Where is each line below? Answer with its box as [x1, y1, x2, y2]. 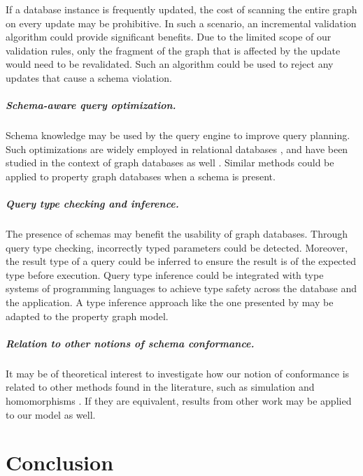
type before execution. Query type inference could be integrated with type [6, 267, 324, 282]
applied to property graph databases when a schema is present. [6, 168, 276, 183]
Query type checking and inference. [6, 196, 179, 211]
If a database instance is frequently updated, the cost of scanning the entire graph [6, 2, 357, 16]
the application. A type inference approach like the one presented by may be [6, 295, 334, 310]
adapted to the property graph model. [6, 308, 169, 323]
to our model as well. [6, 407, 96, 421]
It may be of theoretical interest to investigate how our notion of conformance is [6, 366, 350, 380]
